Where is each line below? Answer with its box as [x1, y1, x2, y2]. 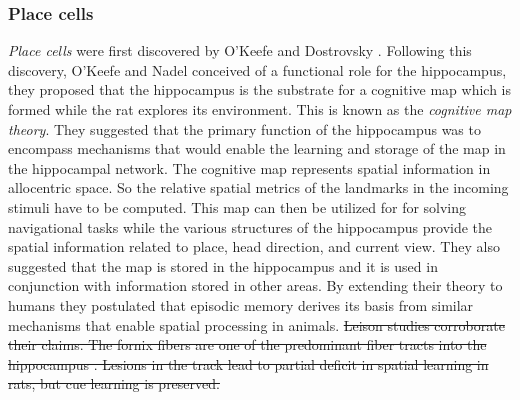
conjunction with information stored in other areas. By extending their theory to [8, 275, 503, 296]
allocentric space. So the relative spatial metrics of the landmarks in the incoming [8, 177, 509, 198]
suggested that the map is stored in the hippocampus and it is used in [8, 255, 438, 276]
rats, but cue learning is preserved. [8, 373, 220, 394]
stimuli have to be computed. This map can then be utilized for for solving [8, 196, 467, 217]
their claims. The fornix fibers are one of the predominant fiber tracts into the [8, 334, 487, 355]
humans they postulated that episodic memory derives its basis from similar [8, 294, 474, 315]
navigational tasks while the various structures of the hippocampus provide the [8, 216, 493, 237]
